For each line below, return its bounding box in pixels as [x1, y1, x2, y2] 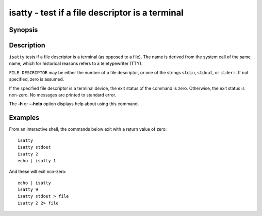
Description [9, 41, 46, 49]
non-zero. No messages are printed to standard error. [9, 92, 116, 98]
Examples [9, 114, 40, 122]
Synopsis [9, 26, 38, 34]
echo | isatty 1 [17, 158, 56, 163]
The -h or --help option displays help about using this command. [9, 101, 139, 107]
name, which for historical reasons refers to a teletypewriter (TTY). [9, 61, 143, 66]
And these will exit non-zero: [9, 169, 66, 174]
